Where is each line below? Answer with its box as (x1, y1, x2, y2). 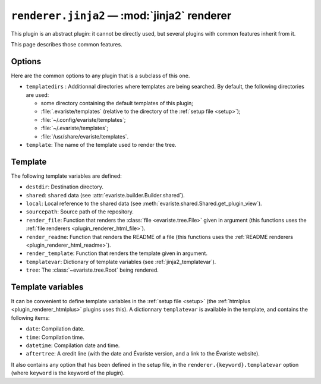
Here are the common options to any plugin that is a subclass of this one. (11, 72, 190, 79)
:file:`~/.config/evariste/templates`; (40, 116, 126, 123)
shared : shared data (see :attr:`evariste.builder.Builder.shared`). (26, 191, 185, 199)
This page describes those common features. (11, 40, 122, 48)
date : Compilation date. (26, 325, 85, 332)
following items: (11, 314, 50, 321)
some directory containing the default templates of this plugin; (40, 100, 193, 107)
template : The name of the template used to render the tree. (26, 141, 177, 148)
